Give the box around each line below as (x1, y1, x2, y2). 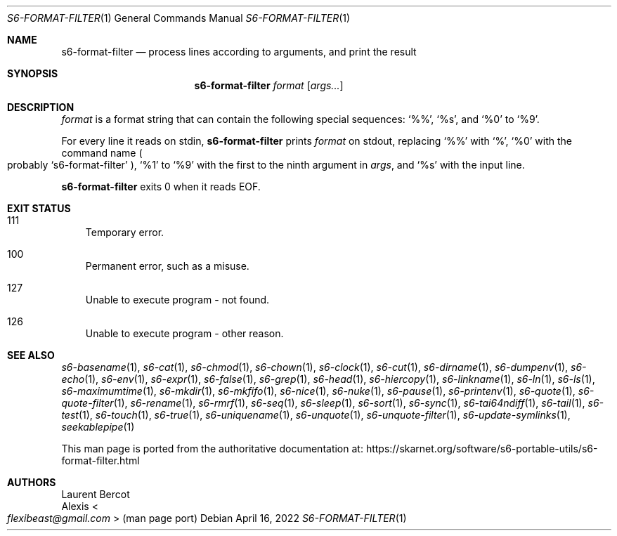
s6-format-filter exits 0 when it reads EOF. (61, 181, 261, 192)
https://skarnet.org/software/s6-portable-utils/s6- (365, 443, 598, 455)
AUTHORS (7, 476, 56, 488)
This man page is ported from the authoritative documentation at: (61, 443, 363, 455)
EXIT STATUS (7, 202, 71, 214)
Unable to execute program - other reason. (85, 327, 284, 339)
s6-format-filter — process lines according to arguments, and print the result (61, 46, 417, 58)
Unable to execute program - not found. (85, 294, 270, 306)
